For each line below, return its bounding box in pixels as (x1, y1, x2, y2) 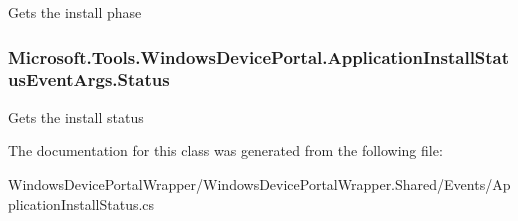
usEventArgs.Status (8, 67, 170, 92)
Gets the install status (8, 106, 144, 127)
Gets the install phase (8, 2, 142, 22)
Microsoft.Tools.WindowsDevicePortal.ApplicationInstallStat (8, 44, 510, 69)
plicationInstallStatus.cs (8, 193, 155, 214)
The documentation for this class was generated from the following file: (8, 140, 443, 161)
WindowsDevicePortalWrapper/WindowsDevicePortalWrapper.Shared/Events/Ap (8, 173, 511, 194)
